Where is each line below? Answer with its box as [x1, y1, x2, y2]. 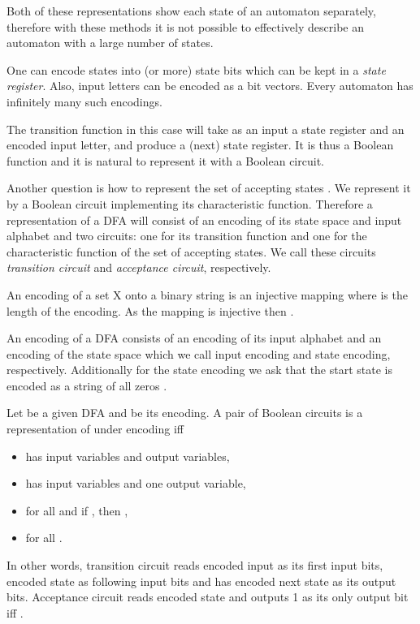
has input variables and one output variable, [25, 475, 246, 492]
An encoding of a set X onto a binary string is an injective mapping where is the [6, 286, 408, 303]
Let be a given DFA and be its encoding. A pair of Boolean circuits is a [6, 404, 363, 421]
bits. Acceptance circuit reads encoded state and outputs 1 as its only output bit [6, 588, 409, 605]
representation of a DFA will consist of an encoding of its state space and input [6, 211, 402, 228]
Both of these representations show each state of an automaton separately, [6, 2, 376, 19]
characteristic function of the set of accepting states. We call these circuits [6, 243, 376, 260]
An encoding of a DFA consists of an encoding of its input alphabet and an [6, 329, 382, 346]
